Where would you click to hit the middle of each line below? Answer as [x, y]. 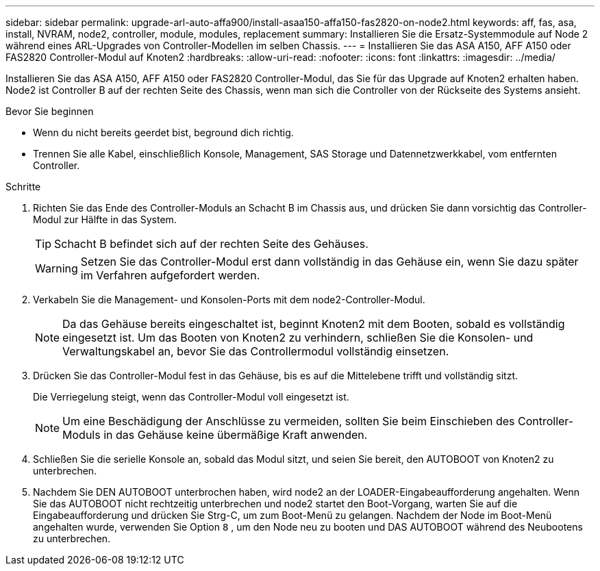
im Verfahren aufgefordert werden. [170, 275]
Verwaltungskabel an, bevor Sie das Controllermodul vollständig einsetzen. [256, 351]
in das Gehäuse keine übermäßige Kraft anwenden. [236, 435]
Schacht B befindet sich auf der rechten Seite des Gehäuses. [211, 244]
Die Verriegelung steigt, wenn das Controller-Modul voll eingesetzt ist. [191, 397]
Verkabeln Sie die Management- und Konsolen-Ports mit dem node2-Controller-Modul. [229, 300]
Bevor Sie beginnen [50, 111]
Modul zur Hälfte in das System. [105, 219]
